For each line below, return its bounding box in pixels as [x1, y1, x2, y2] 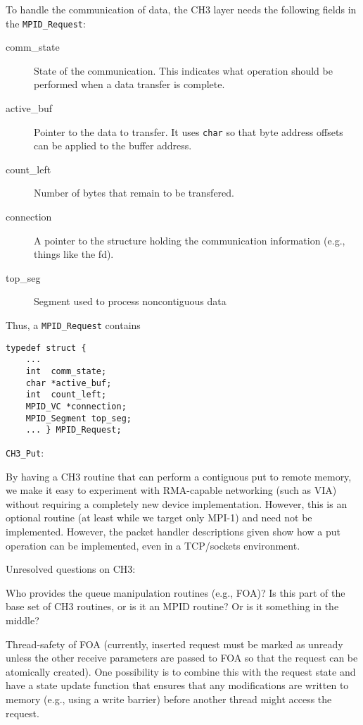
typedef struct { [6, 342, 87, 353]
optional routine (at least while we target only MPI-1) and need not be [6, 510, 312, 525]
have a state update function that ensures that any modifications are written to [6, 678, 349, 693]
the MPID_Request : [6, 16, 86, 30]
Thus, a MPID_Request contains [6, 318, 141, 333]
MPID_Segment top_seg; [25, 413, 132, 423]
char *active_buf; [25, 378, 112, 388]
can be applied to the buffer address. [34, 138, 192, 153]
